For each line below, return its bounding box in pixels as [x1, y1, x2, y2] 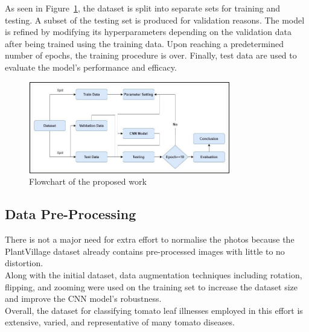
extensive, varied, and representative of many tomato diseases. [5, 316, 235, 328]
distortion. [5, 257, 43, 269]
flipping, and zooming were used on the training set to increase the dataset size [5, 280, 298, 293]
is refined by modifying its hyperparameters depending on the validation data [5, 25, 291, 38]
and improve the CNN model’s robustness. [5, 292, 162, 305]
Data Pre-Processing [5, 205, 136, 223]
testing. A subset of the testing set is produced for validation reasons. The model [5, 13, 305, 26]
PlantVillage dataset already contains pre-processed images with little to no [5, 244, 285, 257]
